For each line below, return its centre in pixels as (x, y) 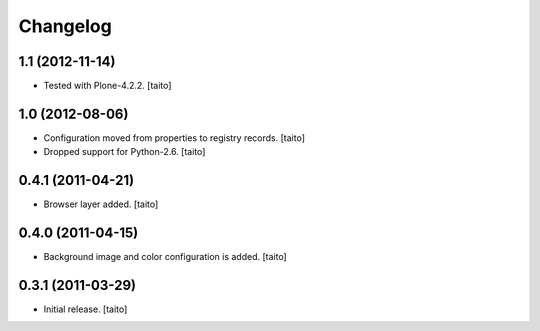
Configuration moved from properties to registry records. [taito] (174, 137)
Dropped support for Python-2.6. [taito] (124, 152)
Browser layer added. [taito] (101, 204)
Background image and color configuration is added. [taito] (165, 257)
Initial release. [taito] (85, 309)
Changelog (65, 26)
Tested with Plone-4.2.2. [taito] (107, 86)
